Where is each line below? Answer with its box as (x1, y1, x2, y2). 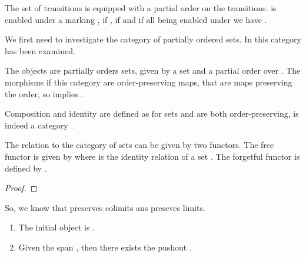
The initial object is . (18, 221, 95, 233)
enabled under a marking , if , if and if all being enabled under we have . (5, 13, 267, 25)
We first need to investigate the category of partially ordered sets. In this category (5, 33, 301, 45)
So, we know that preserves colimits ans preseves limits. (5, 201, 205, 213)
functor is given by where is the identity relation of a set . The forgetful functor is (5, 150, 300, 162)
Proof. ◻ (5, 182, 38, 194)
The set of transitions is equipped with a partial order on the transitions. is (5, 2, 277, 14)
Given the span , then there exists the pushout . (18, 240, 192, 253)
